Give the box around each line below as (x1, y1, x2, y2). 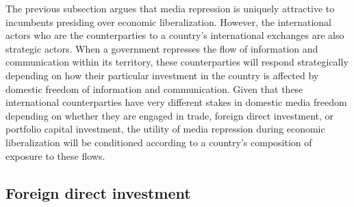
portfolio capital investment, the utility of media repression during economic (5, 122, 325, 136)
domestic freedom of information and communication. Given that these (5, 81, 303, 96)
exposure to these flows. (5, 148, 105, 163)
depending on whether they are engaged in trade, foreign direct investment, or (5, 108, 334, 122)
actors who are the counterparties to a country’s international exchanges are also (5, 28, 344, 42)
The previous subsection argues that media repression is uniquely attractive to (5, 1, 335, 15)
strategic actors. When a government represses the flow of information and (5, 41, 318, 55)
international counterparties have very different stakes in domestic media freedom (5, 95, 347, 109)
